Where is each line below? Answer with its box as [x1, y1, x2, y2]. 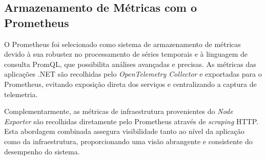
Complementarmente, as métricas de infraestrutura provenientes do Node [4, 106, 233, 117]
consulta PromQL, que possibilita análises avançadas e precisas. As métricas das [4, 58, 256, 69]
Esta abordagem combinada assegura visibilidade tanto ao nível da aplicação [4, 126, 244, 136]
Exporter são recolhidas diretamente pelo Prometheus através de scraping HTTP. [4, 116, 258, 126]
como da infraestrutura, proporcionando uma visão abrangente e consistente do [4, 135, 253, 146]
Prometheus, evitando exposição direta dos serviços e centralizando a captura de [4, 78, 257, 89]
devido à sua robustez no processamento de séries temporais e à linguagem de [4, 49, 248, 59]
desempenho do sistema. [4, 146, 80, 156]
